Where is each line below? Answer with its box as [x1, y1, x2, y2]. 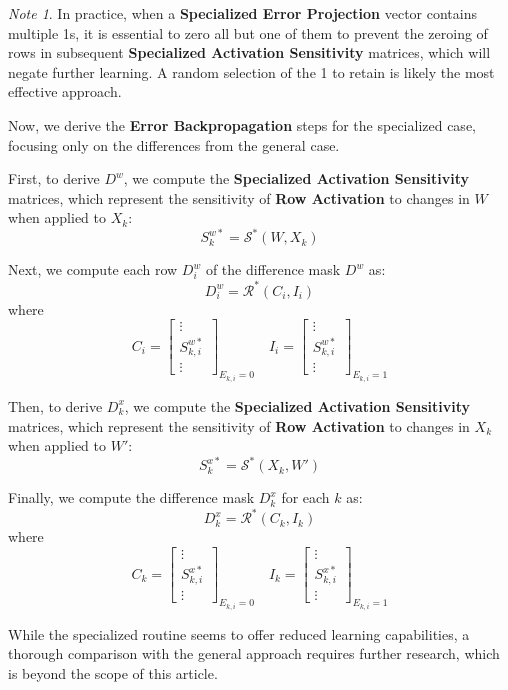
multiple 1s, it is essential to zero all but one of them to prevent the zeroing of [8, 22, 488, 43]
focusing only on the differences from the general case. [8, 134, 340, 155]
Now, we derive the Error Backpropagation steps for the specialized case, [8, 114, 476, 135]
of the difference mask [205, 259, 341, 280]
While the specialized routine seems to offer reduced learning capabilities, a [8, 623, 470, 644]
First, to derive [8, 168, 100, 189]
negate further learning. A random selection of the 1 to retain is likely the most [8, 61, 495, 82]
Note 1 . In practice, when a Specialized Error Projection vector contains [8, 3, 477, 23]
